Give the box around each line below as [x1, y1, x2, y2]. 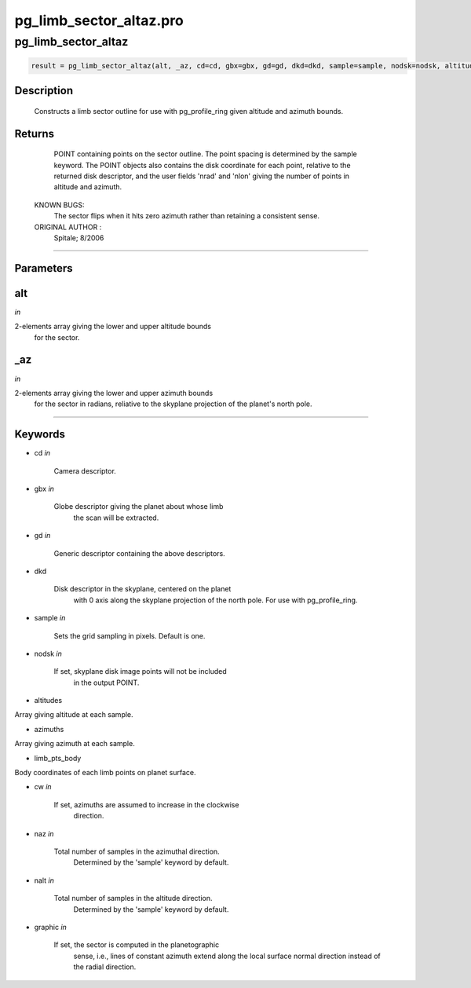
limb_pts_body [34, 753, 82, 763]
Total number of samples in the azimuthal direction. [53, 847, 220, 856]
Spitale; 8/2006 [53, 232, 104, 243]
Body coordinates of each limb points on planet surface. [14, 768, 196, 778]
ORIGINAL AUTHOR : [34, 222, 102, 232]
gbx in [34, 484, 55, 494]
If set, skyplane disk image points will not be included [53, 667, 227, 676]
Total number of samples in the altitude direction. [53, 894, 213, 903]
